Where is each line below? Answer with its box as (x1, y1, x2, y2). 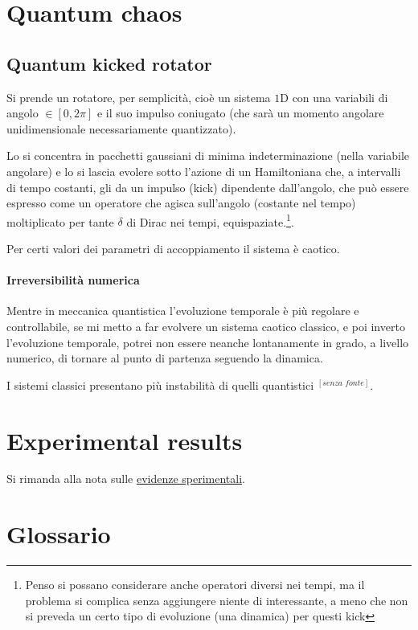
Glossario (6, 517, 111, 550)
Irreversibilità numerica (6, 272, 140, 288)
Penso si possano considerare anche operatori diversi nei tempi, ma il (25, 576, 365, 593)
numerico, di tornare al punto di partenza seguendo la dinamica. (6, 350, 323, 366)
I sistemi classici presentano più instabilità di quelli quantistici (6, 376, 314, 393)
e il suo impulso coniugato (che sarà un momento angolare (96, 104, 384, 121)
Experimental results (6, 423, 243, 456)
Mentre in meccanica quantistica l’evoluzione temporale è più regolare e (6, 302, 359, 319)
